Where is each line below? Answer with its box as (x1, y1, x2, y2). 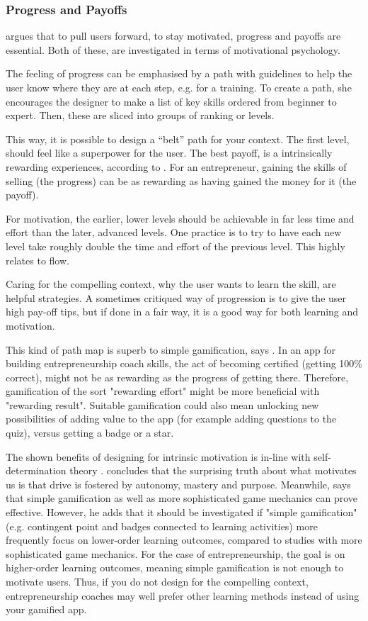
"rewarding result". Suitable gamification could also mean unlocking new (6, 397, 319, 412)
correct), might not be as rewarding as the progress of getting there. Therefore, (6, 369, 349, 384)
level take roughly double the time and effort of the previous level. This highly (6, 238, 345, 253)
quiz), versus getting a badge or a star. (6, 425, 174, 440)
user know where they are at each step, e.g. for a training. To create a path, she (6, 80, 352, 94)
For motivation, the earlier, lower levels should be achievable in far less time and (6, 211, 355, 225)
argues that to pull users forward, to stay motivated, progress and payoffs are (6, 28, 341, 43)
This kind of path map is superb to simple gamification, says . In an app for (6, 342, 336, 357)
